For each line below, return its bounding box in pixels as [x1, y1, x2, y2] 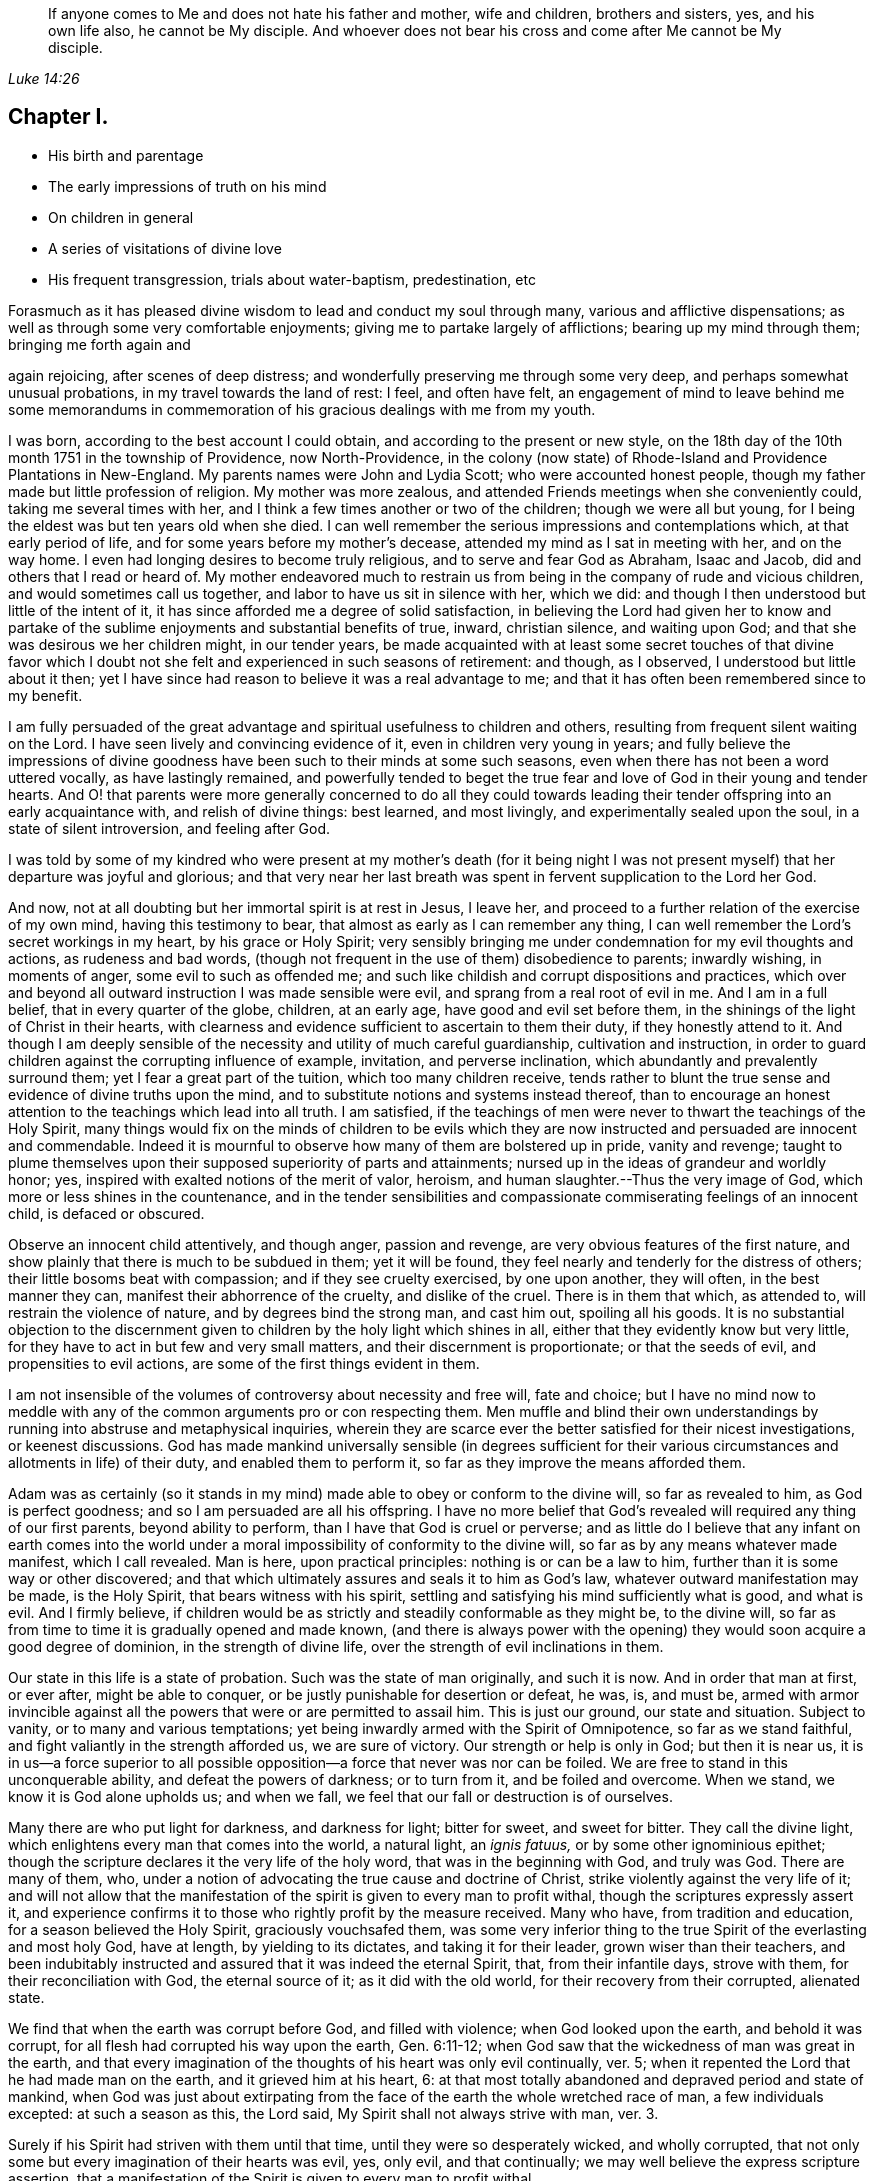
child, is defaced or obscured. [8, 1204, 205, 1222]
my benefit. [8, 686, 83, 704]
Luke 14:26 [8, 70, 80, 87]
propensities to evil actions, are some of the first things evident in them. [8, 1354, 480, 1372]
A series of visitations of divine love [48, 239, 282, 257]
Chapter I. [8, 104, 109, 130]
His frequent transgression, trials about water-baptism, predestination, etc [48, 270, 536, 288]
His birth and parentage [48, 146, 204, 164]
